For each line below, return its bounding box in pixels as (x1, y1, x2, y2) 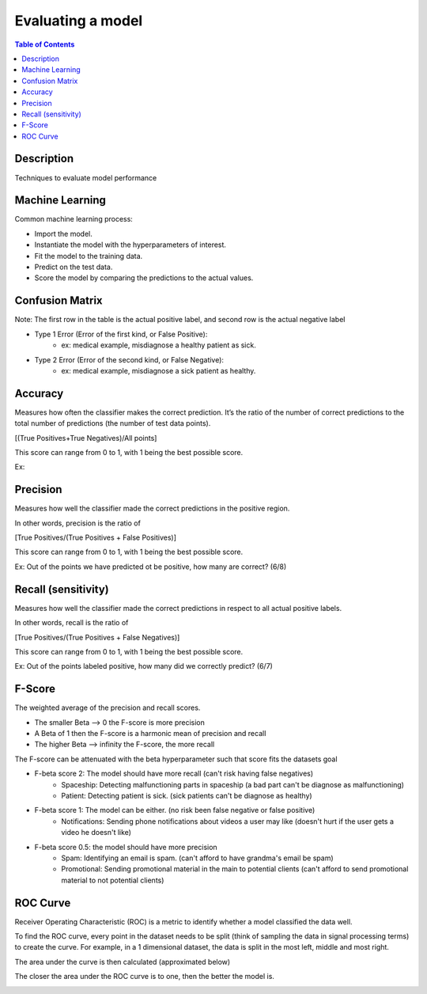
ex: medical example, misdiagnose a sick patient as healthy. (61, 366, 256, 375)
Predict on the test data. (34, 262, 113, 272)
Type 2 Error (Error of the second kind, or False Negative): (34, 355, 225, 364)
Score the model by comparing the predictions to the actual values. (34, 273, 254, 283)
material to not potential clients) (61, 875, 164, 885)
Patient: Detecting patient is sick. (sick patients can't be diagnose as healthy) (61, 791, 312, 800)
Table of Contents (14, 40, 75, 49)
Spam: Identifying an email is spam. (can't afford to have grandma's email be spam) (61, 853, 334, 863)
